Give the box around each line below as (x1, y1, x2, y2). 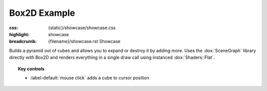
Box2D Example (9, 7, 75, 18)
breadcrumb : (9, 39, 37, 45)
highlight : (9, 31, 30, 37)
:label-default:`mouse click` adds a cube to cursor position (30, 75, 149, 81)
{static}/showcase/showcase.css (48, 25, 116, 31)
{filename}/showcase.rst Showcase (48, 39, 121, 45)
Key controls (18, 66, 44, 72)
